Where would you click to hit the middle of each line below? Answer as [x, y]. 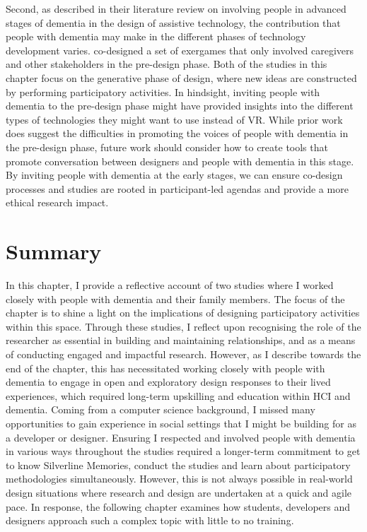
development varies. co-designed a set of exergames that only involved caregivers [180, 50]
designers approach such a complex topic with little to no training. [150, 520]
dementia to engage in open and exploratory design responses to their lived [168, 382]
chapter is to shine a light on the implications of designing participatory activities [183, 313]
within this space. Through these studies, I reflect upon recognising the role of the [183, 326]
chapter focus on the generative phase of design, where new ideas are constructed [181, 77]
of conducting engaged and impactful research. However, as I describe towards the [183, 354]
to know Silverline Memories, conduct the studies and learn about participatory [178, 465]
